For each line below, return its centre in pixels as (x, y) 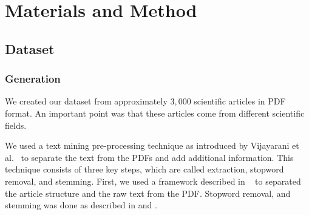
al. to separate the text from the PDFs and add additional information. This (149, 157)
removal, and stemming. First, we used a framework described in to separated (153, 181)
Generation (33, 79)
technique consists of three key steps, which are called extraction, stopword (144, 169)
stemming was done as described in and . (81, 205)
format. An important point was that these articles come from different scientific (155, 113)
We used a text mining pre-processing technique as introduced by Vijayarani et (152, 145)
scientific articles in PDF (240, 101)
